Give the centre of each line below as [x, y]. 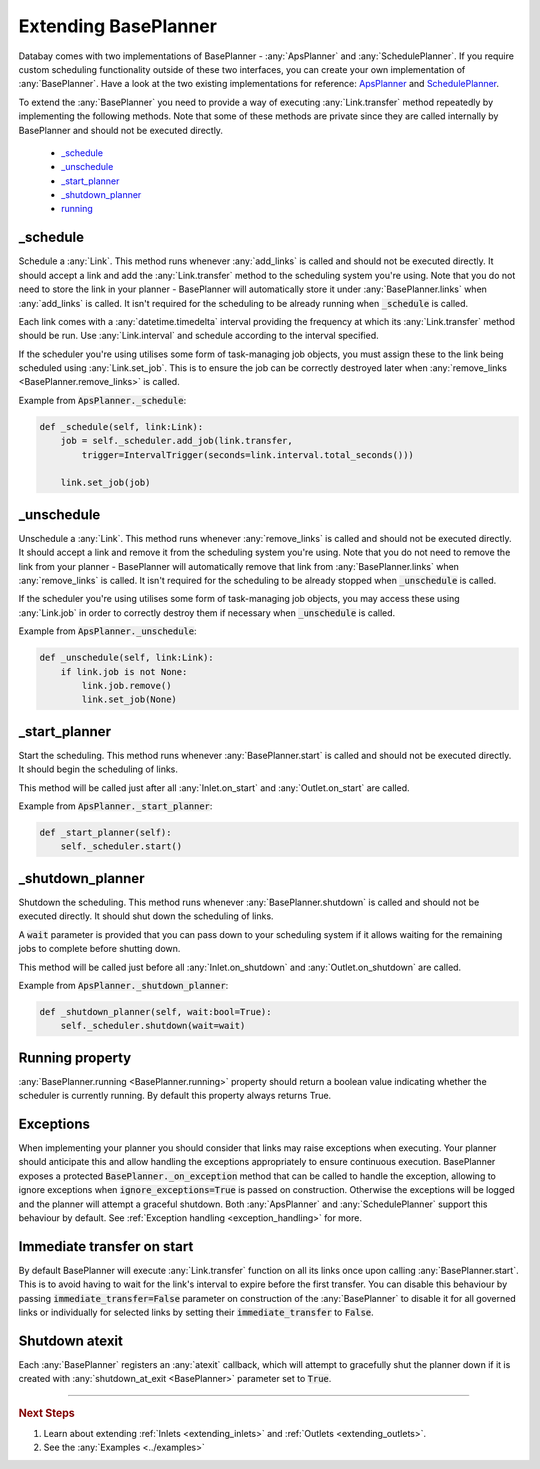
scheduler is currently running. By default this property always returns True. [175, 1096]
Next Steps [46, 1413]
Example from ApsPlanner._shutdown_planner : [123, 985]
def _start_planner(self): [105, 833]
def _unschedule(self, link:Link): [126, 658]
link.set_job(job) [105, 483]
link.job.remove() [126, 686]
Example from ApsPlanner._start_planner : [115, 806]
